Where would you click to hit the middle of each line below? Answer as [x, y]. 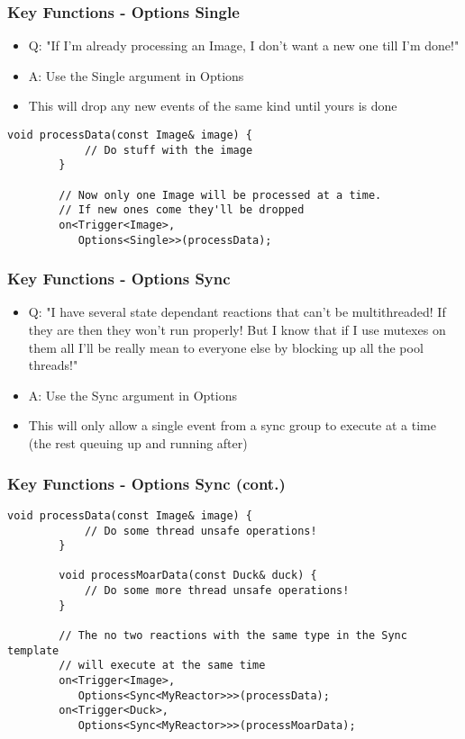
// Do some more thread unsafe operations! [217, 591]
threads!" [53, 365]
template [33, 650]
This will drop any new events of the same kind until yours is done [213, 106]
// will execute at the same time [162, 666]
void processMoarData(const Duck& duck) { [188, 576]
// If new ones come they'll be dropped [182, 210]
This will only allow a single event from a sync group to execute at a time [232, 425]
